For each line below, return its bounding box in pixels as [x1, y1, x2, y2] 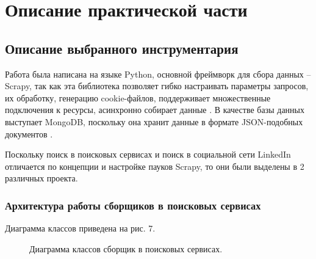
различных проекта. [5, 172, 78, 184]
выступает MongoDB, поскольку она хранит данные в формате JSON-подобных [5, 115, 303, 128]
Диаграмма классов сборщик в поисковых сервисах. [29, 242, 223, 255]
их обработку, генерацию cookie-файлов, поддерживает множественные [5, 91, 271, 104]
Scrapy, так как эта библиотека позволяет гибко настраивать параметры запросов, [5, 79, 309, 92]
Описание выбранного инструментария [5, 38, 239, 57]
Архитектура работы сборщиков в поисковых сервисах [5, 197, 261, 213]
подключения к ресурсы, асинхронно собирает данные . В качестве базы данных [5, 103, 305, 116]
